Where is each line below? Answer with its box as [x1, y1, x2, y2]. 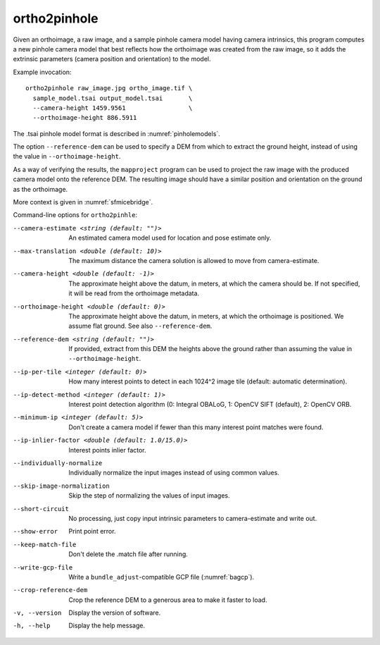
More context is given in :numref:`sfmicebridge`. [13, 198, 153, 207]
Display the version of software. [68, 608, 161, 617]
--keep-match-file [13, 540, 77, 548]
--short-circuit [13, 505, 70, 512]
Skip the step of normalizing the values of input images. [68, 491, 230, 500]
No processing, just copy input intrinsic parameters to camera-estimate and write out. [68, 514, 317, 522]
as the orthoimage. [13, 185, 68, 193]
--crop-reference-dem [13, 586, 88, 594]
